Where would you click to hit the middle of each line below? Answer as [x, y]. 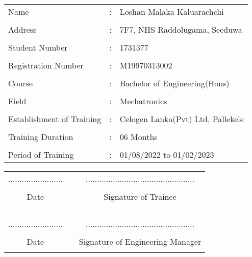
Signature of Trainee [140, 196]
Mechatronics [143, 101]
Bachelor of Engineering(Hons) [174, 83]
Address [22, 29]
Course [21, 83]
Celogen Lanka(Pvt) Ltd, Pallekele [182, 119]
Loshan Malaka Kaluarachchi [172, 11]
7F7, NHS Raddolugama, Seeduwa [181, 29]
